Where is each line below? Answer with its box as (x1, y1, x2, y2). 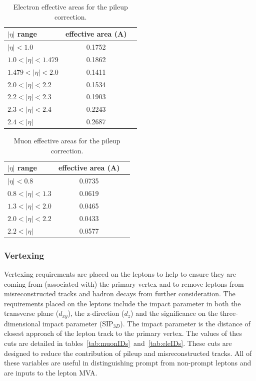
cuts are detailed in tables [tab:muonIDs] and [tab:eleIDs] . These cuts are (4, 337, 232, 348)
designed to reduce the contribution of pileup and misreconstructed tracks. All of (4, 347, 252, 358)
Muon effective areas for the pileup (13, 135, 120, 146)
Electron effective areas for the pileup (13, 2, 128, 12)
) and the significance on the (130, 308, 218, 318)
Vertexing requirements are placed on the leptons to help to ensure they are (4, 268, 236, 279)
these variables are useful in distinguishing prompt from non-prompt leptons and (4, 357, 251, 368)
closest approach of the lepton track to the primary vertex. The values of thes (4, 328, 242, 338)
